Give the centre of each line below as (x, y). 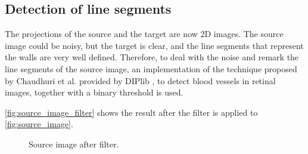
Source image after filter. (74, 144)
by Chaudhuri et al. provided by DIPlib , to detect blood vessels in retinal (140, 80)
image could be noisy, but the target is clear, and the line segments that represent (154, 45)
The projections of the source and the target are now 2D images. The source (144, 34)
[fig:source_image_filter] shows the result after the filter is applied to (131, 112)
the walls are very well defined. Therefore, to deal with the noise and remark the (152, 57)
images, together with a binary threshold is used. (94, 92)
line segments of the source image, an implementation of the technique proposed (151, 68)
